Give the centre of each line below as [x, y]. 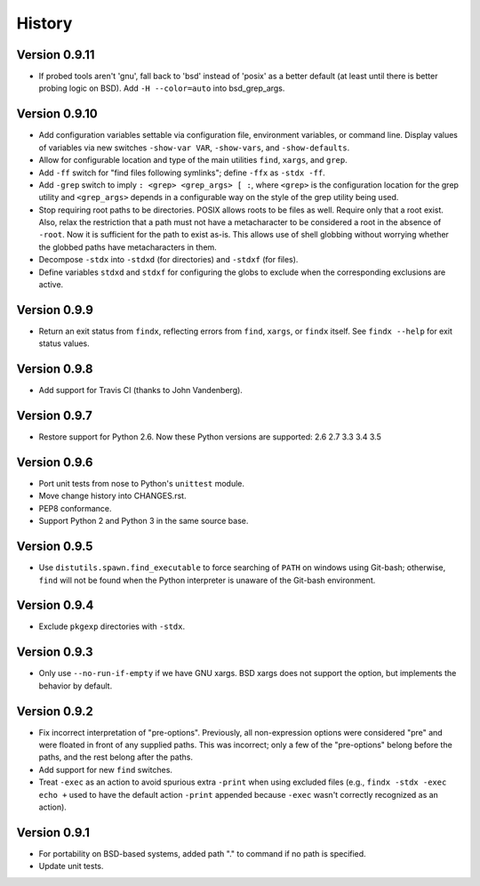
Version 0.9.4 [55, 605]
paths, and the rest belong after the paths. [116, 757]
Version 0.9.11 [56, 55]
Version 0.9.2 [55, 711]
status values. [64, 343]
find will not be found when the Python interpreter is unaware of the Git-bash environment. [207, 580]
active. [51, 285]
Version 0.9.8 [55, 369]
